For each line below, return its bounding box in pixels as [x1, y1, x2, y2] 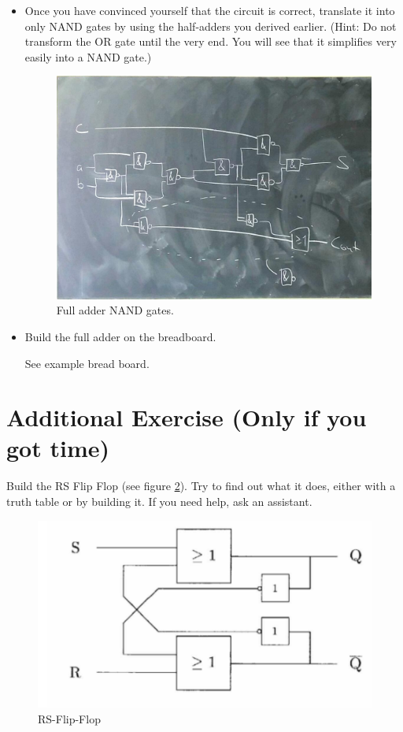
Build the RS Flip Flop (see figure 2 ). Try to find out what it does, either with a [6, 477, 396, 494]
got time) [6, 432, 109, 464]
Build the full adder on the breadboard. [24, 328, 216, 344]
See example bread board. [24, 355, 150, 371]
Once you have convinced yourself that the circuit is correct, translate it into [24, 2, 395, 18]
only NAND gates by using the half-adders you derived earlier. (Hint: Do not [24, 17, 397, 34]
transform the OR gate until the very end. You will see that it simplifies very [24, 33, 397, 50]
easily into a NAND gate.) [24, 48, 152, 65]
